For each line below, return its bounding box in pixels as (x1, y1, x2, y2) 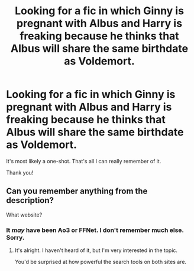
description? (6, 195, 54, 205)
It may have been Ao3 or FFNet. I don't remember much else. (6, 226, 185, 234)
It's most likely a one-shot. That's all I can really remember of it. (6, 157, 161, 164)
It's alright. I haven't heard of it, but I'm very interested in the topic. (14, 247, 178, 254)
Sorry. (6, 233, 25, 241)
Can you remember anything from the (6, 186, 148, 196)
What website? (6, 211, 43, 218)
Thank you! (6, 169, 34, 176)
